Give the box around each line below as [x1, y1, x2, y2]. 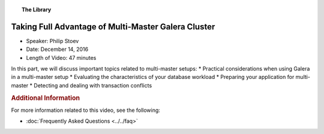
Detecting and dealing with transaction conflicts [34, 81, 152, 89]
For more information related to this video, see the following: [11, 106, 160, 114]
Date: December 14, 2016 [26, 45, 89, 53]
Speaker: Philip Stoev [26, 37, 79, 44]
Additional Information [11, 93, 80, 102]
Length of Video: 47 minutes [26, 54, 97, 61]
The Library [22, 6, 52, 13]
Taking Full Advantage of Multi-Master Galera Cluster [11, 22, 215, 32]
